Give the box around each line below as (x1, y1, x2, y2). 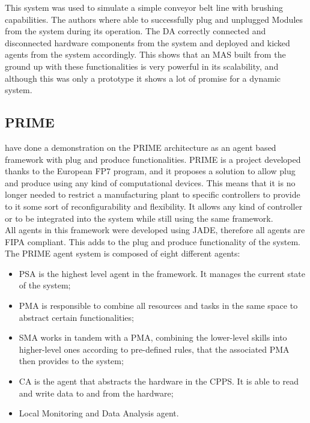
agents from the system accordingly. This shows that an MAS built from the (5, 48, 286, 61)
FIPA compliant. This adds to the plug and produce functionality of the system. (5, 235, 300, 248)
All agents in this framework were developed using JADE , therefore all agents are (5, 224, 305, 236)
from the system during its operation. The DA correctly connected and (5, 25, 266, 37)
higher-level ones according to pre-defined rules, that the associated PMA (19, 342, 290, 355)
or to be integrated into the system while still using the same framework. (5, 211, 273, 224)
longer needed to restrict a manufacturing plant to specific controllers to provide (5, 188, 300, 201)
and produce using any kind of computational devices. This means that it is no (5, 176, 296, 189)
